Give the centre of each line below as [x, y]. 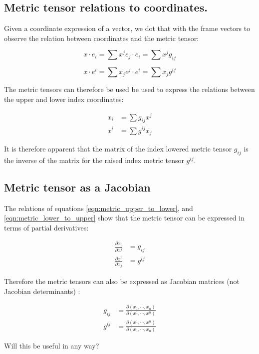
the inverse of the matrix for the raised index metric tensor [94, 160]
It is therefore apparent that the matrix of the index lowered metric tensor [118, 148]
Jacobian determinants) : [42, 291]
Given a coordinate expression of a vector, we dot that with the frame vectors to [127, 28]
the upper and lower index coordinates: [64, 99]
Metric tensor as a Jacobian [77, 187]
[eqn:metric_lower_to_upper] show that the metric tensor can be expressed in [124, 218]
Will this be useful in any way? [52, 345]
